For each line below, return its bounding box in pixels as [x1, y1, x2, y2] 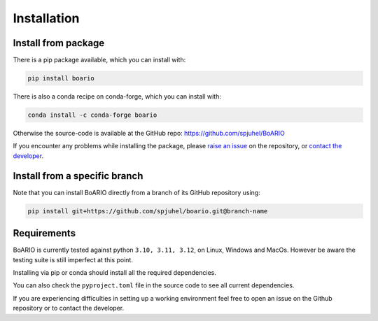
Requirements [13, 227, 76, 239]
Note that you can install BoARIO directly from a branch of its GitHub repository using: [13, 188, 260, 197]
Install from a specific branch [13, 170, 143, 182]
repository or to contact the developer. [13, 304, 125, 313]
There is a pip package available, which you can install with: [13, 56, 186, 64]
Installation [13, 10, 80, 26]
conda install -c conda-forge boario [27, 111, 157, 119]
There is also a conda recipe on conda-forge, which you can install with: [13, 92, 222, 101]
